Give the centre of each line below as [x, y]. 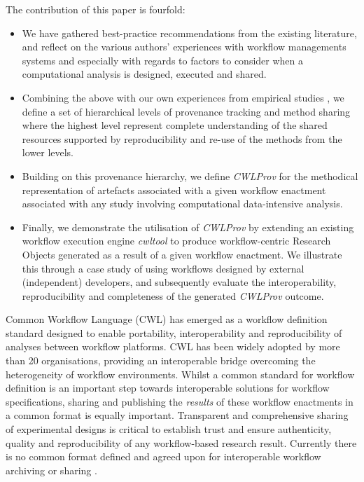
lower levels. [48, 152]
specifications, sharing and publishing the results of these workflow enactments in [180, 401]
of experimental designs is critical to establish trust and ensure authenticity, [169, 429]
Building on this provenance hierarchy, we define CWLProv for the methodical [190, 175]
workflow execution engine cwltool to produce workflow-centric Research [176, 241]
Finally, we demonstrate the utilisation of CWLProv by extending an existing [188, 227]
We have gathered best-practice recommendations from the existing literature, [189, 33]
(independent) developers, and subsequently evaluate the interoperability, [179, 282]
